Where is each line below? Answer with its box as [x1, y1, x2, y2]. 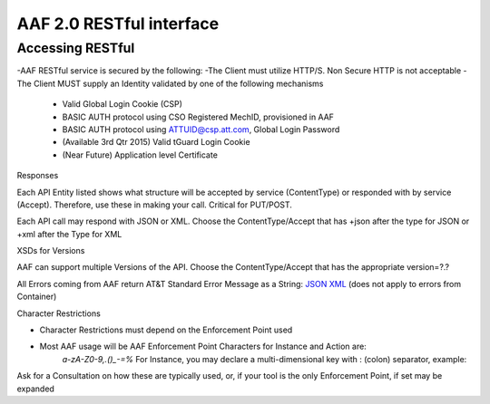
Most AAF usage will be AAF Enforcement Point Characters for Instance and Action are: [39, 341, 367, 352]
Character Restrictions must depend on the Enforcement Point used [39, 324, 293, 335]
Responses [16, 170, 59, 181]
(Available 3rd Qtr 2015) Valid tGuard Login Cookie [62, 137, 250, 148]
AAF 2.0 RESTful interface [16, 14, 220, 34]
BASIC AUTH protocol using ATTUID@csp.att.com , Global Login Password [62, 123, 340, 135]
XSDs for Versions [16, 245, 85, 256]
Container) [16, 291, 57, 303]
